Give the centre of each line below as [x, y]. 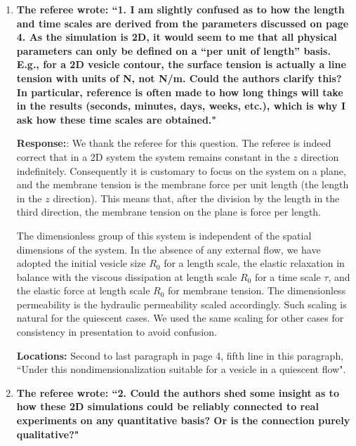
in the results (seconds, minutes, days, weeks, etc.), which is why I [181, 106]
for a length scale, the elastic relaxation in [254, 263]
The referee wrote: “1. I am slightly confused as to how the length [180, 9]
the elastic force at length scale [83, 290]
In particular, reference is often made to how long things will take [180, 92]
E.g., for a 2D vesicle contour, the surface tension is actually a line [181, 64]
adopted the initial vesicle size [81, 263]
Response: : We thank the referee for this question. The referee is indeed [174, 143]
